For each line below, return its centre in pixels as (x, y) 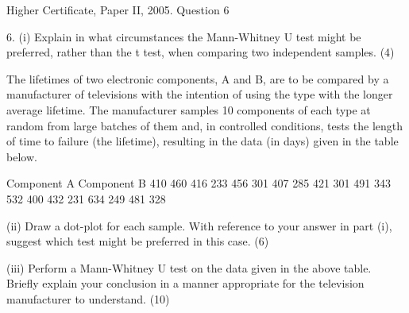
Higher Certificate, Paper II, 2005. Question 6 (118, 10)
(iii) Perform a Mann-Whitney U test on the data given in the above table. (189, 267)
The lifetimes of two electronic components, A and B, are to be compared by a (198, 78)
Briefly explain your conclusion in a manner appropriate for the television (185, 283)
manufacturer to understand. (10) (88, 298)
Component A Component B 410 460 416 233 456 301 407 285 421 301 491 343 (199, 183)
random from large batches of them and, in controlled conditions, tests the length (205, 125)
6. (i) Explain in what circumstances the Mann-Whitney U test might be (184, 36)
